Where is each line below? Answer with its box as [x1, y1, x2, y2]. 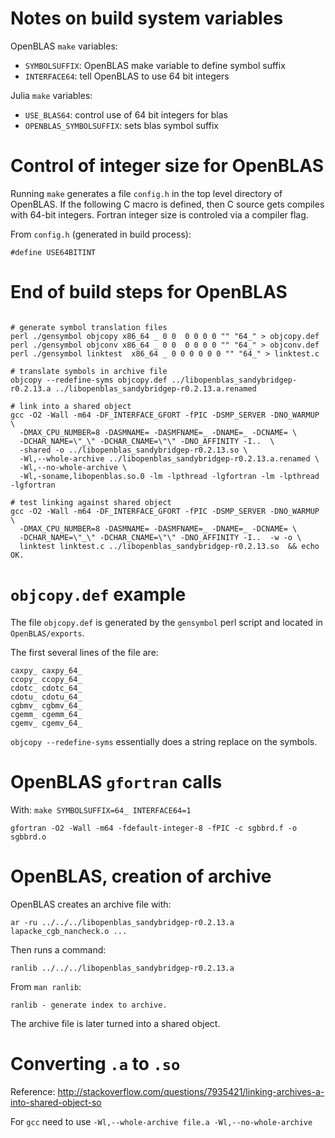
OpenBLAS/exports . [10, 627, 85, 639]
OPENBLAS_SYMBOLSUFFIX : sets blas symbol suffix [24, 119, 219, 131]
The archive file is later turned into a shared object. [10, 1017, 221, 1029]
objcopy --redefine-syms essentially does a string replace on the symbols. [10, 735, 318, 747]
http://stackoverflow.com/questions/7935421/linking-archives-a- [57, 1085, 325, 1097]
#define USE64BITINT [10, 247, 97, 257]
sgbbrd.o [10, 832, 47, 842]
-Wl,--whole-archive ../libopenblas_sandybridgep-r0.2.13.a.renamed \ [19, 453, 320, 464]
